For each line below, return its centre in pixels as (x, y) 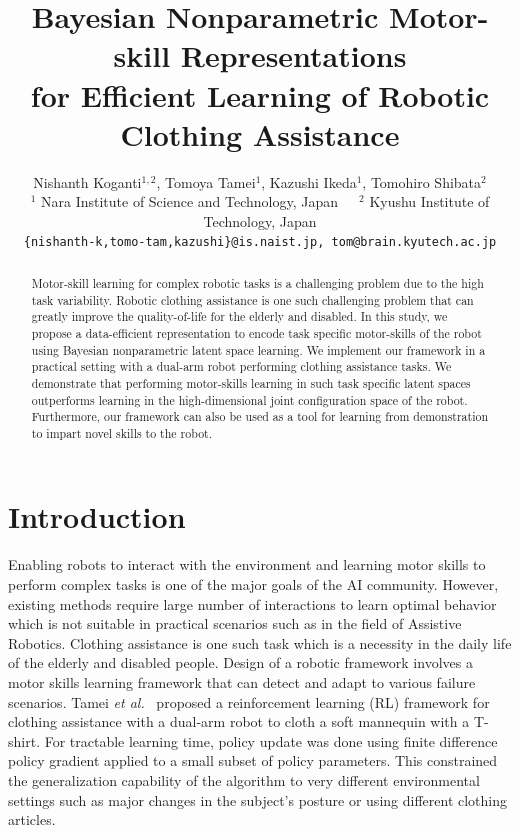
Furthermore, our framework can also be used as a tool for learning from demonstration (260, 416)
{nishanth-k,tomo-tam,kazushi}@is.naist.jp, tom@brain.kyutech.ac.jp (260, 242)
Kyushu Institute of (429, 201)
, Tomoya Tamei (206, 181)
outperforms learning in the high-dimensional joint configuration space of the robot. (249, 399)
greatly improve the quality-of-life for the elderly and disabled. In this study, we (239, 316)
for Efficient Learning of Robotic (260, 94)
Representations (293, 55)
